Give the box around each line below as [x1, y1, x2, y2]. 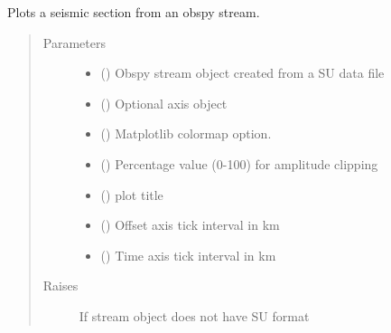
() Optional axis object [100, 93, 228, 112]
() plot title [100, 185, 163, 204]
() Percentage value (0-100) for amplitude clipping [100, 154, 378, 173]
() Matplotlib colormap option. [100, 124, 272, 143]
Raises [42, 276, 79, 295]
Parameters [42, 33, 106, 52]
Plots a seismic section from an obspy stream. [7, 3, 260, 21]
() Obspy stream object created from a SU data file [100, 63, 385, 82]
